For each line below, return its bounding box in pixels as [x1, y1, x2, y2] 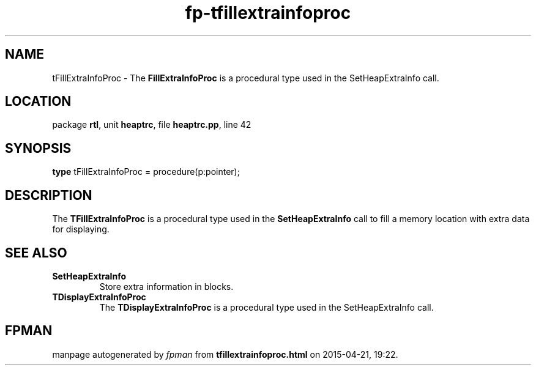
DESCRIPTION [5, 187, 92, 203]
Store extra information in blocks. [99, 281, 234, 292]
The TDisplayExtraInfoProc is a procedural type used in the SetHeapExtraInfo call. [99, 302, 434, 313]
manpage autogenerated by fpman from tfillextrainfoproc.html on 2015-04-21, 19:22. [52, 349, 398, 360]
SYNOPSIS [5, 140, 72, 156]
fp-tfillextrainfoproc [185, 2, 351, 23]
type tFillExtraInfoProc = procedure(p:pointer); [52, 166, 240, 177]
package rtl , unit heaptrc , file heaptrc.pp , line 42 [52, 119, 251, 130]
